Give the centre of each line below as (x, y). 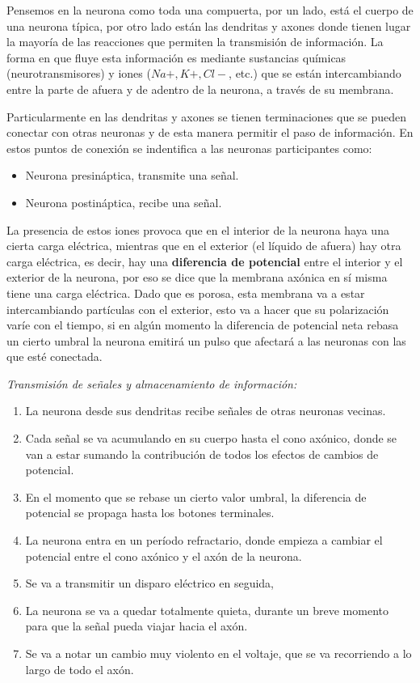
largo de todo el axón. (80, 669)
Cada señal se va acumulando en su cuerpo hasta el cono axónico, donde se (211, 438)
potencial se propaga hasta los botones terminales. (150, 513)
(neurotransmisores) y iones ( (79, 73)
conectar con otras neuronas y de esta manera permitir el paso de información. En (210, 132)
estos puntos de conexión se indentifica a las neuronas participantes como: (189, 148)
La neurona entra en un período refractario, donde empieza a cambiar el (204, 540)
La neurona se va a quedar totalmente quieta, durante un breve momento (207, 610)
